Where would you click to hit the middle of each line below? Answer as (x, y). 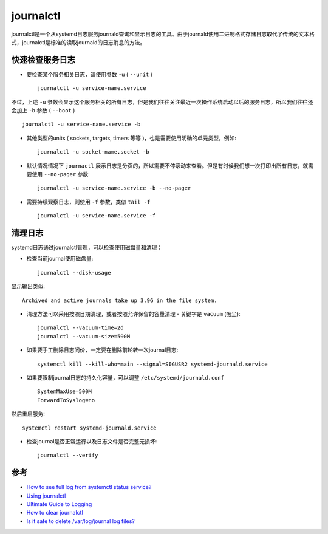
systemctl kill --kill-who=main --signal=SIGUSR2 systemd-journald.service (152, 364)
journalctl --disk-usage (74, 272)
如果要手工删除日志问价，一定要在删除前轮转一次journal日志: (102, 350)
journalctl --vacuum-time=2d (80, 328)
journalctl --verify (68, 455)
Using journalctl (46, 496)
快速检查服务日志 (43, 60)
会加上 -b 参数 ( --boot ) (43, 111)
